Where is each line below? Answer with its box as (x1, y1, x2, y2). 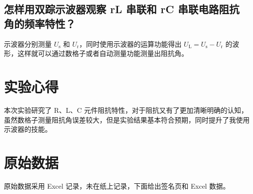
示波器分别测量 (4, 38, 52, 49)
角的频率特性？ (4, 16, 76, 31)
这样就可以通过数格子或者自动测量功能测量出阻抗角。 (17, 48, 188, 58)
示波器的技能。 (4, 124, 52, 134)
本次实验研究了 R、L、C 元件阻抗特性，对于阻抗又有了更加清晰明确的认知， (4, 105, 248, 115)
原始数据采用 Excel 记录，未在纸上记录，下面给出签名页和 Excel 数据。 (4, 180, 230, 191)
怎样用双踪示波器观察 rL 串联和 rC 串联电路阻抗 (4, 1, 240, 17)
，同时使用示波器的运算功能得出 (79, 38, 182, 49)
